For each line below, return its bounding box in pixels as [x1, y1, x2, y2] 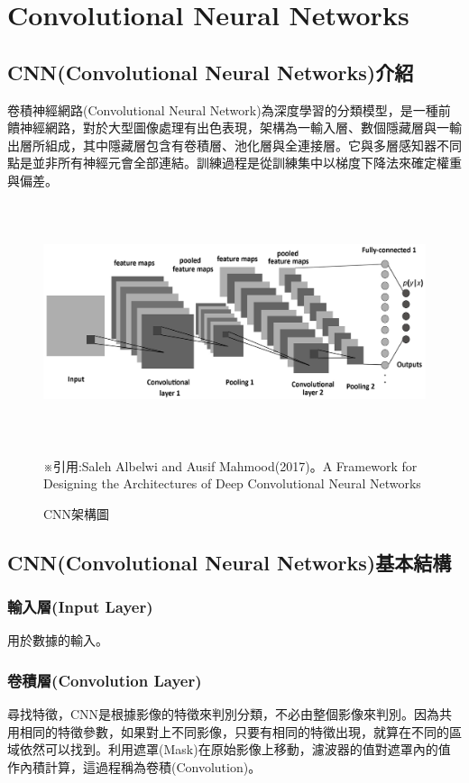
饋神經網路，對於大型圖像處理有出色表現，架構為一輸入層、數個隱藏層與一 [7, 118, 449, 137]
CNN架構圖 [43, 504, 110, 523]
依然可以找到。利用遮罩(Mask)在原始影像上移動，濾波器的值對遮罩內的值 [19, 740, 451, 759]
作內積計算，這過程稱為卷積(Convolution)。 [7, 758, 262, 777]
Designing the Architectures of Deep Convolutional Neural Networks [43, 474, 421, 493]
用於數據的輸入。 [7, 631, 108, 650]
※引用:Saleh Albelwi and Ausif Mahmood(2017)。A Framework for [43, 456, 418, 475]
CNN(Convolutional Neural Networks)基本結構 [7, 548, 452, 576]
